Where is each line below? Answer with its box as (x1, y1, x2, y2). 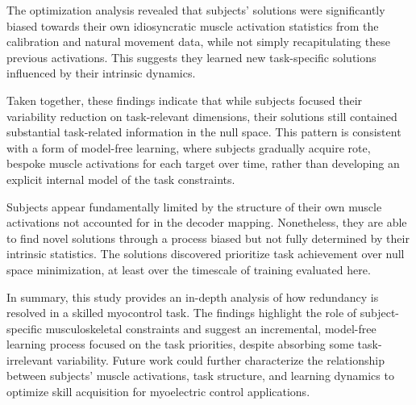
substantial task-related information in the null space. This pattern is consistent (6, 123, 401, 140)
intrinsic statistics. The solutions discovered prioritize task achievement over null (6, 245, 405, 262)
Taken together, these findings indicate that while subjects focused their (6, 91, 363, 108)
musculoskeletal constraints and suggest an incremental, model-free (45, 319, 376, 336)
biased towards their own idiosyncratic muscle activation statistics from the (6, 17, 379, 34)
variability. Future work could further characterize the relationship (56, 351, 385, 368)
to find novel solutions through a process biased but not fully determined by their (6, 229, 410, 246)
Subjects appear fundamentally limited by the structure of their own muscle (6, 198, 382, 215)
